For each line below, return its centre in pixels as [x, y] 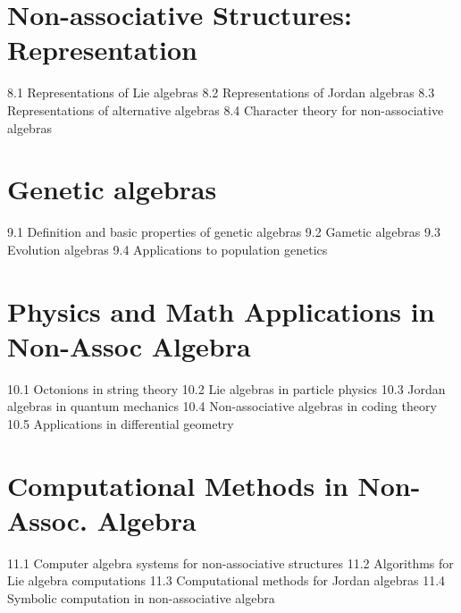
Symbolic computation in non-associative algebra [141, 598]
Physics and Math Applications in [221, 311]
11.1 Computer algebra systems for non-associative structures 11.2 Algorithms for [230, 563]
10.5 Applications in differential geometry [121, 423]
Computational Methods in [178, 485]
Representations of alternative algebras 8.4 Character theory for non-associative [226, 109]
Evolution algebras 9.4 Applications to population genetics [168, 249]
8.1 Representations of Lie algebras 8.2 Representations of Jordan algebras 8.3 [221, 92]
